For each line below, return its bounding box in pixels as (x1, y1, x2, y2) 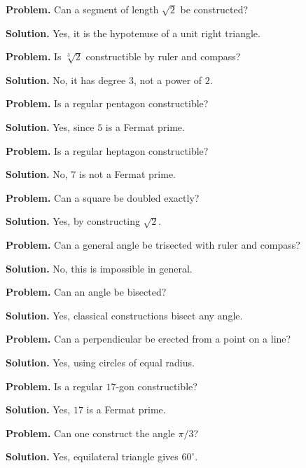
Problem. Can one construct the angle (6, 425, 175, 440)
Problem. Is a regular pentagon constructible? (6, 96, 209, 111)
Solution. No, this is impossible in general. (6, 261, 193, 275)
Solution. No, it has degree (6, 72, 126, 87)
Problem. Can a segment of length (6, 2, 159, 16)
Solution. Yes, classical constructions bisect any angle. (6, 308, 243, 322)
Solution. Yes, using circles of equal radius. (6, 355, 195, 369)
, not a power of (133, 72, 202, 87)
